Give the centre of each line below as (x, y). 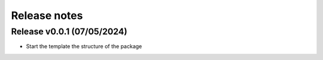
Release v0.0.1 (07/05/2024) (69, 31)
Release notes (47, 15)
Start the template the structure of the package (84, 46)
